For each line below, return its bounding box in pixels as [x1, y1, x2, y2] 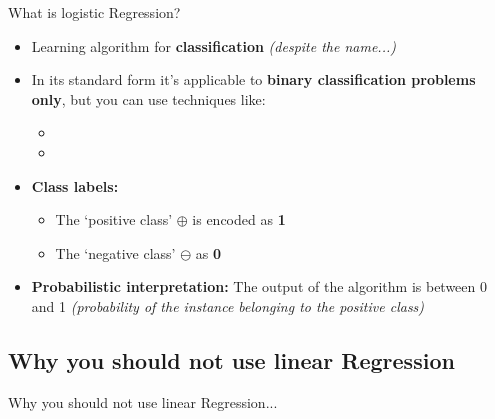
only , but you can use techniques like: [31, 88, 266, 109]
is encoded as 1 [192, 209, 286, 230]
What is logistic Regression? [8, 2, 181, 22]
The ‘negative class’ [55, 242, 176, 263]
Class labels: [31, 175, 119, 196]
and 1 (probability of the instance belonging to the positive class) [31, 295, 425, 316]
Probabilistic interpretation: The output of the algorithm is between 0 [31, 276, 487, 297]
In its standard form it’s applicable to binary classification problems [31, 69, 476, 90]
